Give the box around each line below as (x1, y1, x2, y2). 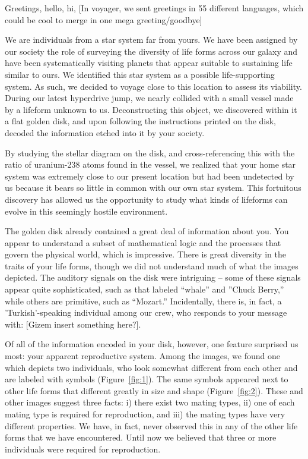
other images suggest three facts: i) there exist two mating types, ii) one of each (5, 396, 295, 408)
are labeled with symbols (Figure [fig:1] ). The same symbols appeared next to (5, 373, 288, 385)
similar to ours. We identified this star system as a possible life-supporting (5, 68, 275, 80)
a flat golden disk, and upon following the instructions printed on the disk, (5, 115, 277, 127)
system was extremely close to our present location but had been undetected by (5, 169, 294, 182)
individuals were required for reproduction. (5, 442, 161, 455)
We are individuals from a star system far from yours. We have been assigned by (5, 33, 298, 46)
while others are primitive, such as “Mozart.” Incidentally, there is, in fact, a (5, 294, 282, 307)
